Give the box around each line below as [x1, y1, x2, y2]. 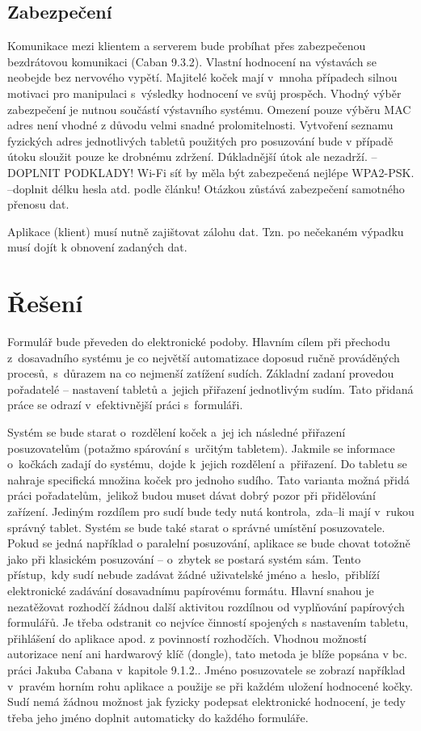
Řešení [7, 286, 83, 319]
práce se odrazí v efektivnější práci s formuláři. [7, 396, 243, 413]
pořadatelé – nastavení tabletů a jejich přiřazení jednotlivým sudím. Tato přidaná [7, 380, 414, 397]
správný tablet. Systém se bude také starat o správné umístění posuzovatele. [7, 518, 385, 535]
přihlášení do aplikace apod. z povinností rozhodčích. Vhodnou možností [7, 629, 367, 646]
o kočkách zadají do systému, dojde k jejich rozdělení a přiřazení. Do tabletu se [7, 455, 407, 472]
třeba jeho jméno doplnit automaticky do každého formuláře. [7, 708, 309, 725]
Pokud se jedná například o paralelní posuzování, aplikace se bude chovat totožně [7, 535, 410, 551]
